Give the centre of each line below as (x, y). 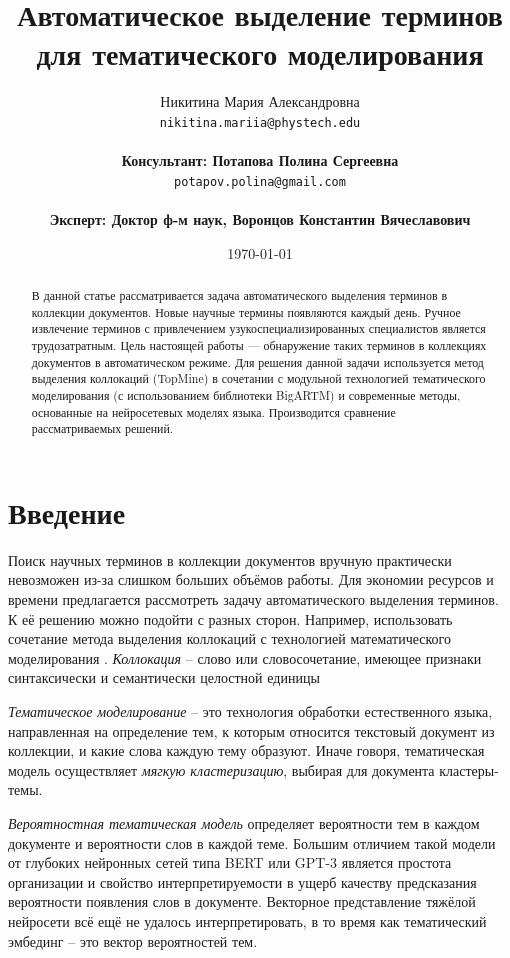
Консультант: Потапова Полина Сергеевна (260, 160)
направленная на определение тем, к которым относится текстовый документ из (251, 730)
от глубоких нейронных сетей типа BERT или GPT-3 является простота (230, 862)
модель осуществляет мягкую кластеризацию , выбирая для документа (221, 769)
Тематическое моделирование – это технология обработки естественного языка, (250, 710)
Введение (67, 511)
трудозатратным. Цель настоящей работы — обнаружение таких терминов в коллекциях (259, 344)
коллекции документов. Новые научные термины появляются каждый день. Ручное (246, 311)
